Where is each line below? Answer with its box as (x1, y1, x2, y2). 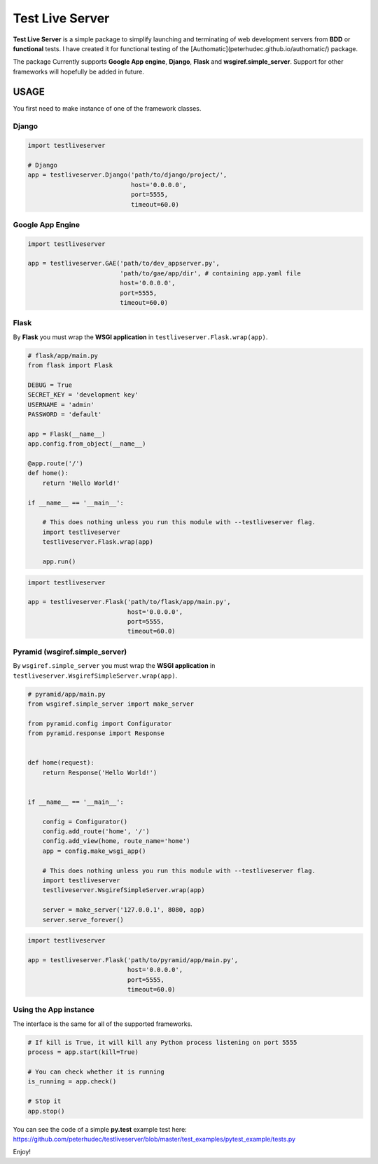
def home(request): (27, 759, 94, 767)
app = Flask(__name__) (27, 430, 106, 438)
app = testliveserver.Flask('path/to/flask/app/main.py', (27, 598, 231, 606)
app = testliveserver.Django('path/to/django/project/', (27, 171, 227, 179)
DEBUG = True (27, 381, 73, 389)
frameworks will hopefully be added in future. (13, 67, 145, 76)
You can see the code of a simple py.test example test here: (13, 1125, 187, 1133)
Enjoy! (13, 1148, 31, 1156)
